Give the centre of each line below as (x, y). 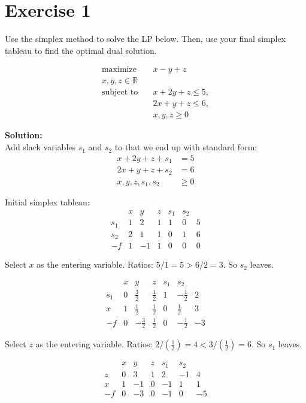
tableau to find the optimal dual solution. (81, 50)
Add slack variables (40, 147)
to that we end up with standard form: (186, 147)
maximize (119, 70)
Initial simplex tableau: (47, 202)
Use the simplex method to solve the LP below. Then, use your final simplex (145, 39)
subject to (120, 93)
